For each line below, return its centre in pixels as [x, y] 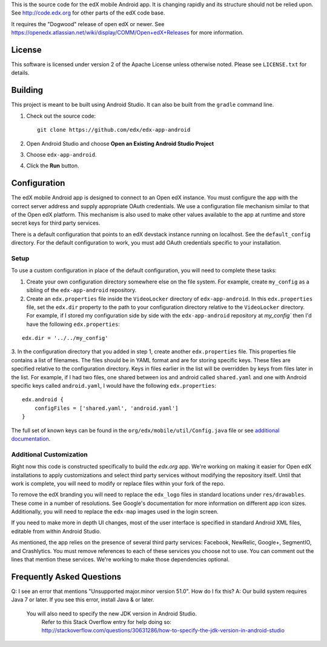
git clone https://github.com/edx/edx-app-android [114, 130]
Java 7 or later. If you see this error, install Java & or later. [83, 600]
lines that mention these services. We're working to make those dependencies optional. [121, 560]
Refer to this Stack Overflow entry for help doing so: [107, 622]
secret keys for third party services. [56, 223]
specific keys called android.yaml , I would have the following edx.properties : [114, 386]
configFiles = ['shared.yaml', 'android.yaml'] [106, 408]
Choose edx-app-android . [61, 154]
